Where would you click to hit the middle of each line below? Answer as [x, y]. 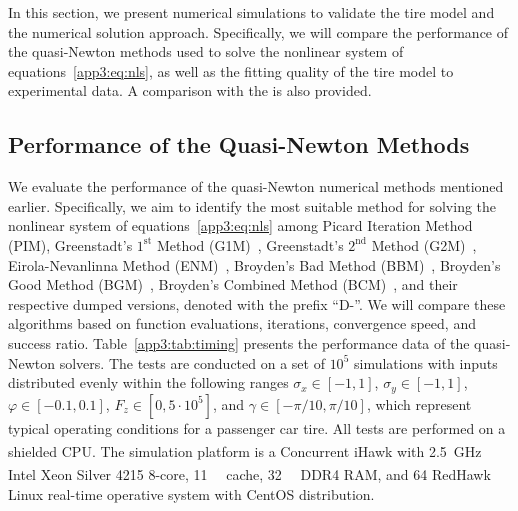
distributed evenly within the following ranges [148, 382]
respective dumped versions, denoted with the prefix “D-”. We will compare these [257, 303]
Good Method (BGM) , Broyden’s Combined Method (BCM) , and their [233, 284]
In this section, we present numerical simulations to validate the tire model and [251, 12]
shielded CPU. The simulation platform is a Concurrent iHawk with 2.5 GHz [245, 450]
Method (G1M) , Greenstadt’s [250, 244]
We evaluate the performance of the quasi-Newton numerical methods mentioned [256, 186]
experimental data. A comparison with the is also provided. [190, 90]
